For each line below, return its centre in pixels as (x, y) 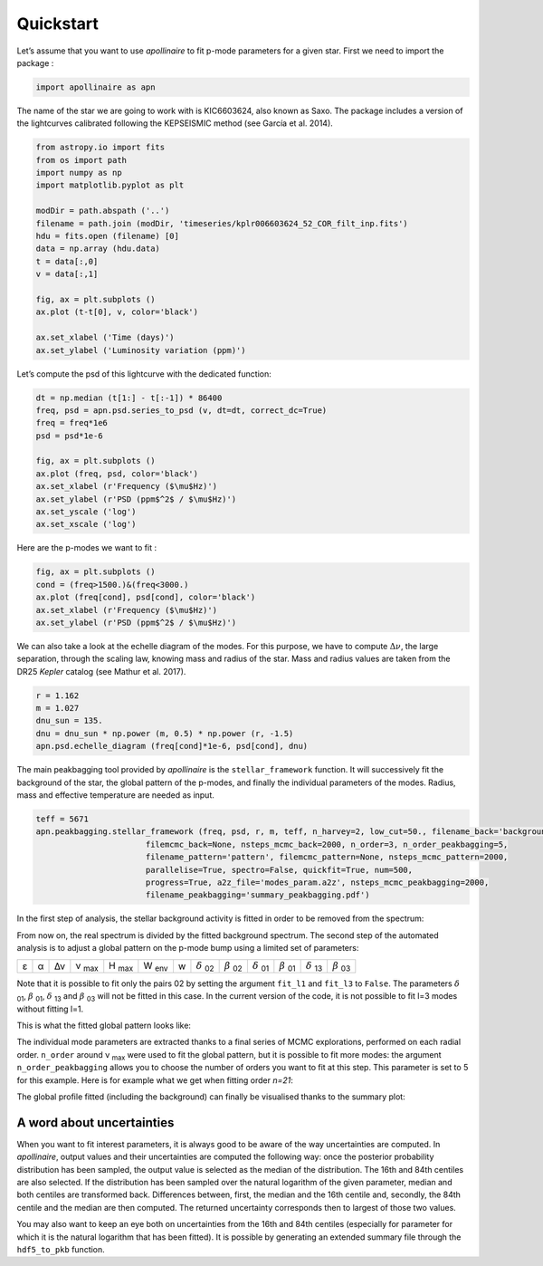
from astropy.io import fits (100, 148)
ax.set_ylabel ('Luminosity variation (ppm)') (141, 350)
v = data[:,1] (67, 274)
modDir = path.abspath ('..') (103, 211)
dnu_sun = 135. (69, 721)
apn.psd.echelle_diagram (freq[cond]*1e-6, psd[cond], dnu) (172, 746)
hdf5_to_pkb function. (61, 1250)
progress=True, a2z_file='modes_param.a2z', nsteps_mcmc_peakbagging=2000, (317, 882)
